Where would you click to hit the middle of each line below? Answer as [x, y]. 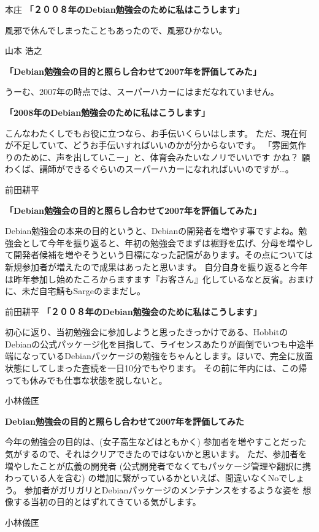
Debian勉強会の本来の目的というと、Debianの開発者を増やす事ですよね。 [152, 231]
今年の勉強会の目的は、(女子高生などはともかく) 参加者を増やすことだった [156, 442]
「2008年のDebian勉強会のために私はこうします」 [108, 112]
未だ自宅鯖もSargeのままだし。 [84, 291]
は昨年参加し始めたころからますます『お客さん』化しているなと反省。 [147, 279]
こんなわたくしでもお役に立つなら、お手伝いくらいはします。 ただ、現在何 [156, 133]
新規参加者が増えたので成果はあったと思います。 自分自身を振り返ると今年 [156, 266]
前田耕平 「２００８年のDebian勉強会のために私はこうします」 [133, 311]
